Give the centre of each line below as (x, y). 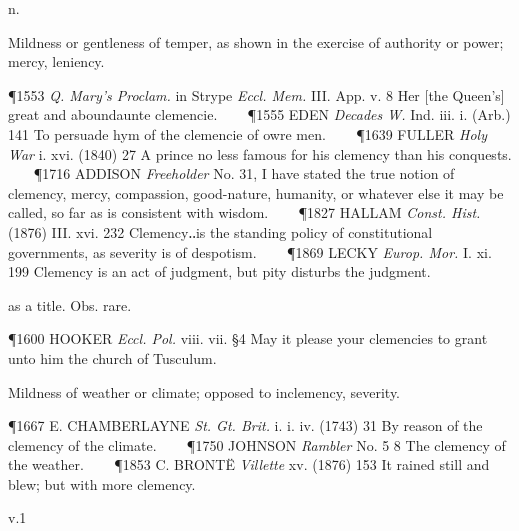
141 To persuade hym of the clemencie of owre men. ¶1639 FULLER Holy (247, 133)
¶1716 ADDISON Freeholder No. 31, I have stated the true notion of (244, 173)
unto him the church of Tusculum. (112, 357)
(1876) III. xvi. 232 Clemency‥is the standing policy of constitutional (220, 231)
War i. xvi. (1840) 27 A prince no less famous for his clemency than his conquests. (260, 153)
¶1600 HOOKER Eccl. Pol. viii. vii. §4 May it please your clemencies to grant (248, 338)
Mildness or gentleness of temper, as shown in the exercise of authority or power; (256, 41)
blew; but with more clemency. (102, 483)
